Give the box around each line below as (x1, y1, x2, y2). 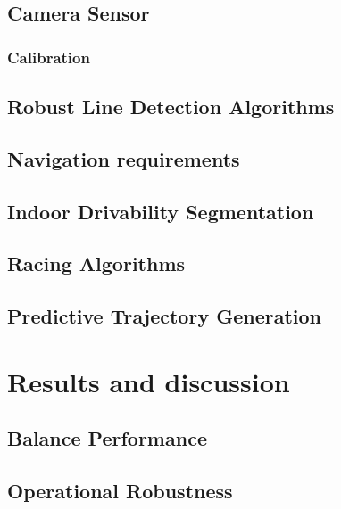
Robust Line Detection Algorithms (7, 93, 335, 120)
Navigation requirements (7, 144, 240, 172)
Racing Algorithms (7, 250, 186, 277)
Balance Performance (7, 424, 207, 452)
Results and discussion (7, 363, 290, 399)
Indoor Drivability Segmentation (7, 197, 314, 225)
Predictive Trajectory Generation (7, 302, 321, 330)
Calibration (7, 45, 90, 68)
